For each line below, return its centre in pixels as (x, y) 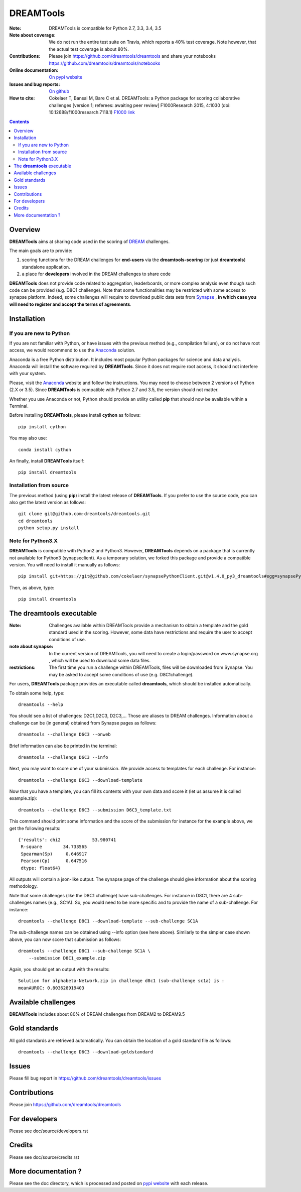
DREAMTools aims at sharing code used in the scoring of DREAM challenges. (90, 242)
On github (59, 91)
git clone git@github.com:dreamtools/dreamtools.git (84, 514)
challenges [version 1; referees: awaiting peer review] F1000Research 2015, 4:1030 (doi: (140, 105)
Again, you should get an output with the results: (59, 969)
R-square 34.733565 (54, 847)
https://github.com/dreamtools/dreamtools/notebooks (105, 63)
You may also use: (28, 438)
